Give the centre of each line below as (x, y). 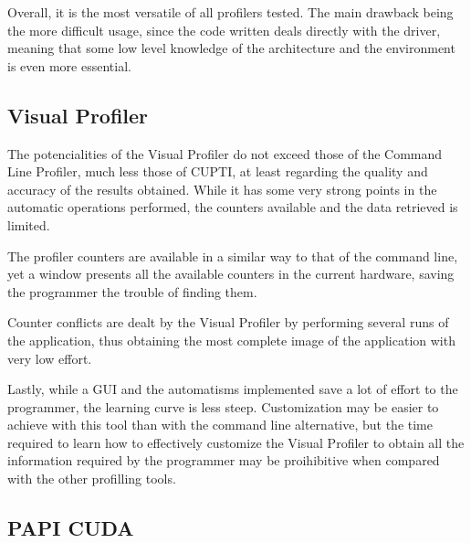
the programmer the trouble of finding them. (132, 291)
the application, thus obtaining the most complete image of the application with (231, 340)
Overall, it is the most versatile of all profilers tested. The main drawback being (230, 12)
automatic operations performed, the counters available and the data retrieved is (233, 207)
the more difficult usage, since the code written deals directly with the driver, (224, 30)
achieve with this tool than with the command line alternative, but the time (220, 425)
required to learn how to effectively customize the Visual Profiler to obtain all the (236, 442)
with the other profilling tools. (92, 479)
